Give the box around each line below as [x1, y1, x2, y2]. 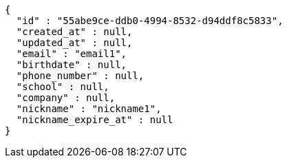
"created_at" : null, [16, 26, 133, 37]
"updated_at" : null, [16, 37, 133, 48]
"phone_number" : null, [16, 70, 145, 81]
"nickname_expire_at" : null [16, 114, 173, 125]
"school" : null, [16, 81, 109, 92]
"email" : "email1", [16, 48, 127, 59]
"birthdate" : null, [16, 59, 127, 70]
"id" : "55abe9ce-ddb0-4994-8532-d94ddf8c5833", [16, 15, 284, 26]
